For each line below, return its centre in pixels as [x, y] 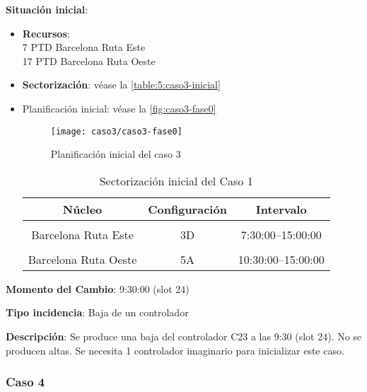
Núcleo [82, 209]
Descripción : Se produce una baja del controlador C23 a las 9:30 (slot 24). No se [184, 336]
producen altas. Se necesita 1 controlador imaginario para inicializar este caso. [175, 350]
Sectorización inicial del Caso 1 [176, 180]
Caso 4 [25, 382]
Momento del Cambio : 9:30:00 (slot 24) [98, 288]
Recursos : [46, 33]
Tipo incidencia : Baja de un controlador [97, 312]
